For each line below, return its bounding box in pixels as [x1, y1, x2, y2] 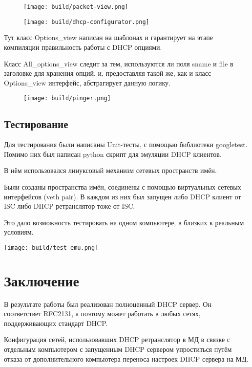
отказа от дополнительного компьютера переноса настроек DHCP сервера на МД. [4, 353, 249, 364]
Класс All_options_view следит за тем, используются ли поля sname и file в [4, 58, 233, 68]
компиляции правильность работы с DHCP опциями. [4, 42, 162, 52]
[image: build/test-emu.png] [4, 244, 99, 251]
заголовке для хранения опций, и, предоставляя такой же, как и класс [4, 68, 211, 78]
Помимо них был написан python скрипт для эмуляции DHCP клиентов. [4, 149, 222, 159]
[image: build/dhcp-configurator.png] [23, 18, 149, 25]
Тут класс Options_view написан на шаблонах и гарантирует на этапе [4, 32, 213, 43]
